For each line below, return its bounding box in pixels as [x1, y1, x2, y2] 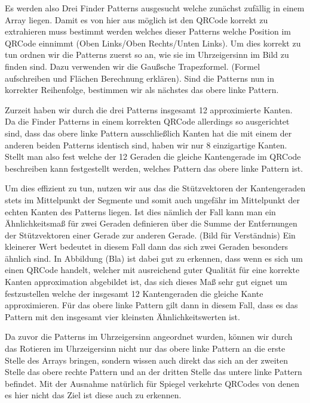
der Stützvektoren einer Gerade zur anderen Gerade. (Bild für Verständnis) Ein [5, 228, 296, 241]
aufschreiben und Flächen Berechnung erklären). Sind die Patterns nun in [5, 72, 274, 84]
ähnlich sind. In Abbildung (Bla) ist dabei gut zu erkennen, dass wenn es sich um [5, 252, 303, 264]
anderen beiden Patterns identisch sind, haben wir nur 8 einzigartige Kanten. [5, 138, 287, 151]
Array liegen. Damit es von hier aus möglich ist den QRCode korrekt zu [5, 13, 268, 26]
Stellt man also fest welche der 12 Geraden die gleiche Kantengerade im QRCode [5, 150, 301, 163]
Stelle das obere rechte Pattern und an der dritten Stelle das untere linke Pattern [5, 365, 302, 378]
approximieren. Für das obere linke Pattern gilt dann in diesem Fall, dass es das [5, 299, 298, 311]
